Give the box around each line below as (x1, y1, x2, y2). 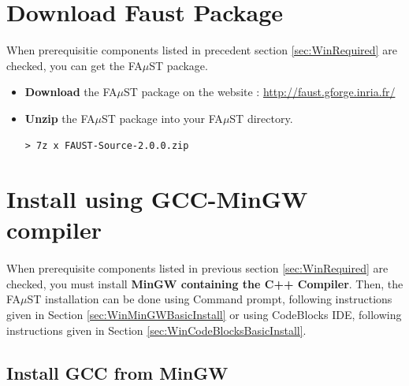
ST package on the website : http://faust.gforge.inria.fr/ (123, 84, 396, 100)
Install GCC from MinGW (6, 360, 229, 384)
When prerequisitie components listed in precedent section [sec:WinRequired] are (6, 42, 397, 58)
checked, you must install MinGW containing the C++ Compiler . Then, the (6, 275, 403, 291)
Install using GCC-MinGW (6, 183, 308, 215)
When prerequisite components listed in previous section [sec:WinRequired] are (6, 260, 389, 277)
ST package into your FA (102, 109, 223, 126)
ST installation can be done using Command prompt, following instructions (27, 291, 392, 307)
